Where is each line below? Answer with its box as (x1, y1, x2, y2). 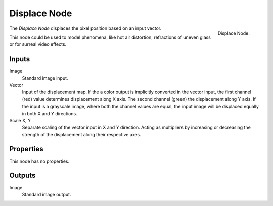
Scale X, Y (9, 117, 31, 123)
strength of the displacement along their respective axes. (22, 131, 141, 137)
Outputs (9, 171, 36, 180)
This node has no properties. (9, 158, 70, 164)
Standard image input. (22, 75, 68, 81)
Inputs (9, 55, 30, 63)
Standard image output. (22, 191, 71, 197)
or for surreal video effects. (9, 41, 67, 47)
